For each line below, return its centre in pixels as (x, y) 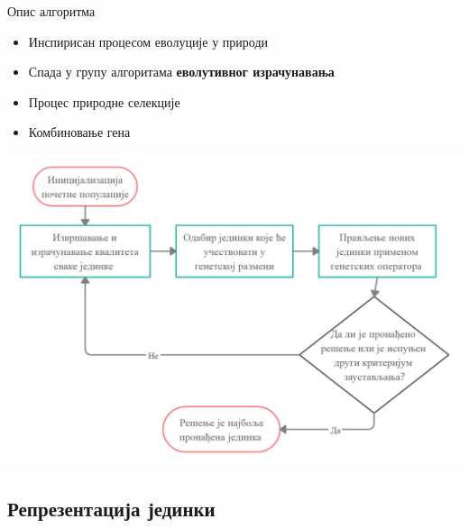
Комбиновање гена (79, 132)
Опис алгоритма (51, 11)
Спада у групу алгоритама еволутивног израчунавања (181, 72)
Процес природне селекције (104, 101)
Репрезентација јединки (111, 509)
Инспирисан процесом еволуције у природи (148, 41)
